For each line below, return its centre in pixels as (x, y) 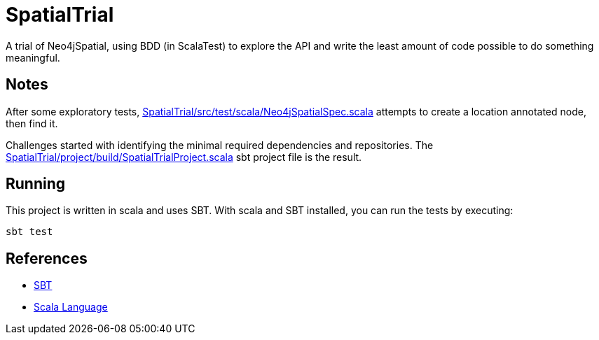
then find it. (32, 123)
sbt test (29, 232)
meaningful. (33, 57)
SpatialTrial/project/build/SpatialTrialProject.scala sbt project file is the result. (184, 157)
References (47, 258)
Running (36, 184)
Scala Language (71, 307)
